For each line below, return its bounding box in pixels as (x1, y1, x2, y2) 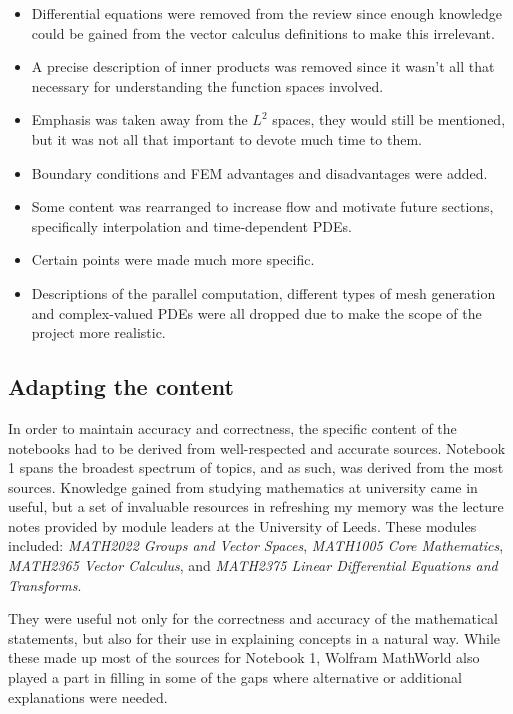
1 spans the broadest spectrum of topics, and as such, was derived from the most (8, 457, 504, 478)
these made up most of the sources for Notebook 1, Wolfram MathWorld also (8, 647, 480, 668)
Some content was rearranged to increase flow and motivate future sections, (31, 196, 494, 217)
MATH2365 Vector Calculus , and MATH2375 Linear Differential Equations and (8, 555, 498, 576)
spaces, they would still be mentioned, (272, 109, 506, 130)
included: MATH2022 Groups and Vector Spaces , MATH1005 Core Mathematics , (8, 535, 504, 556)
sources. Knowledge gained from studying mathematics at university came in (8, 476, 478, 497)
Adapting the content (8, 371, 234, 402)
